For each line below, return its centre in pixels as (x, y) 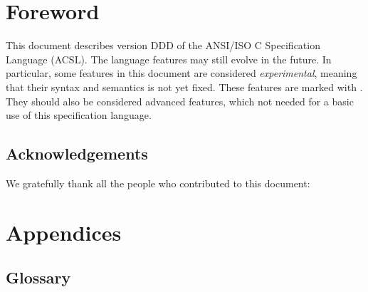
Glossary (38, 277)
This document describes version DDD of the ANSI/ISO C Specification (163, 45)
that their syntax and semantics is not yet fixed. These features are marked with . (184, 87)
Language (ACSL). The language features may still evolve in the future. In (169, 59)
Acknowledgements (77, 153)
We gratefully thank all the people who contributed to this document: (158, 183)
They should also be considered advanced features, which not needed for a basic (180, 101)
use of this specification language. (79, 115)
